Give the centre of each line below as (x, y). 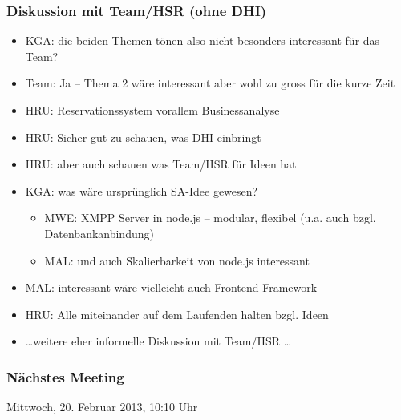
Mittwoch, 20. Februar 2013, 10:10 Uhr (102, 407)
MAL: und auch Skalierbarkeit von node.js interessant (177, 260)
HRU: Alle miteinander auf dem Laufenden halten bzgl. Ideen (177, 314)
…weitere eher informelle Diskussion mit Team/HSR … (158, 341)
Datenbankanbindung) (99, 233)
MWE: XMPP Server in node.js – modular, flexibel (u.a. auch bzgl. (210, 218)
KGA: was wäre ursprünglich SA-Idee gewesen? (142, 190)
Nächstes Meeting (65, 376)
